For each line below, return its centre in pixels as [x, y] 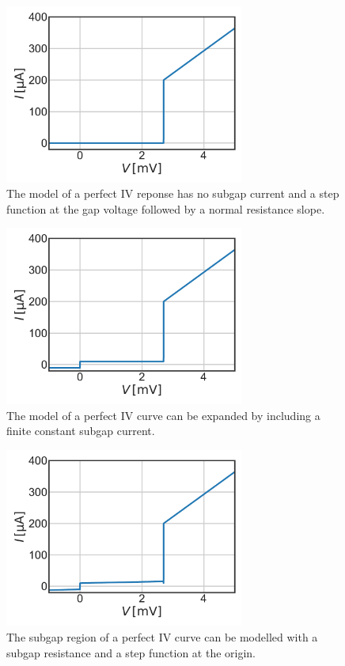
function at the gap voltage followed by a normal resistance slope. [166, 208]
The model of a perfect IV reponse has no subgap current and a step [173, 193]
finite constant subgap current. [81, 431]
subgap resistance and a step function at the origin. [131, 652]
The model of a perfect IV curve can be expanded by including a [163, 415]
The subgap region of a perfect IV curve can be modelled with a [162, 636]
